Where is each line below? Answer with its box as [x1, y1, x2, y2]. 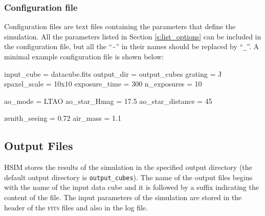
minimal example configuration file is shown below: [4, 51, 164, 62]
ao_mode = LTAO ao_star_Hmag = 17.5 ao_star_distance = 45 [4, 95, 212, 106]
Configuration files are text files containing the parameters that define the [4, 21, 236, 32]
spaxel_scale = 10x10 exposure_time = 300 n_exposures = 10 [4, 78, 202, 89]
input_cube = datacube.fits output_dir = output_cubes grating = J [4, 68, 222, 79]
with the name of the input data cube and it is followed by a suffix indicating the [4, 182, 259, 192]
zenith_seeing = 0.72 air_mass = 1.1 [4, 113, 121, 123]
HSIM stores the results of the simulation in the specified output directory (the [4, 162, 252, 172]
